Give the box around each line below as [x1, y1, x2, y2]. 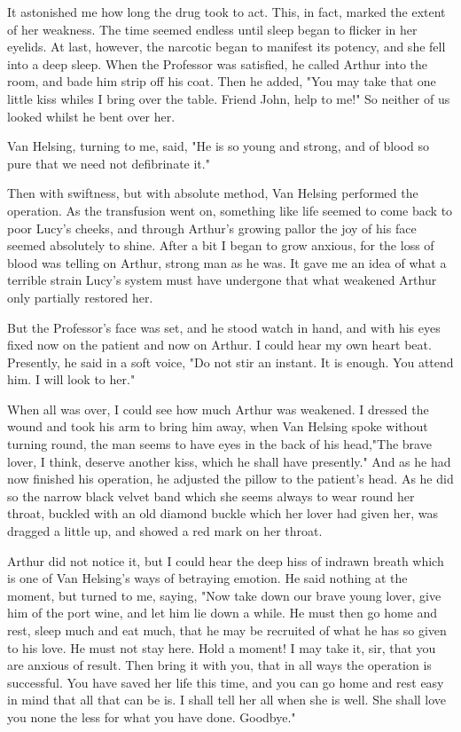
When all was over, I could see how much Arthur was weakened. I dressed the [7, 399, 429, 418]
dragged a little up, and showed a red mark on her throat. [7, 522, 323, 540]
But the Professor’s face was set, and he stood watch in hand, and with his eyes [7, 318, 441, 336]
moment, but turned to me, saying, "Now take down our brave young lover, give [7, 586, 441, 604]
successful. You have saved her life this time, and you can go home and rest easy [7, 673, 444, 691]
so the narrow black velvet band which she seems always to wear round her [7, 486, 415, 505]
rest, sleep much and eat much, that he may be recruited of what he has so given [7, 621, 447, 639]
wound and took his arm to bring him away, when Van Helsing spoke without [7, 417, 428, 436]
